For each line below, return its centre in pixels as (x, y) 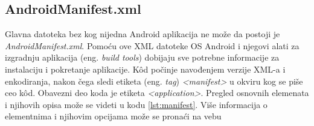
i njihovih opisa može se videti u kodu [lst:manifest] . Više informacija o (136, 104)
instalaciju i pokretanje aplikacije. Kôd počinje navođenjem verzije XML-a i (145, 69)
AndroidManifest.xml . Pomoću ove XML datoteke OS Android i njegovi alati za (152, 45)
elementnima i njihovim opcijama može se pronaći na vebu (113, 116)
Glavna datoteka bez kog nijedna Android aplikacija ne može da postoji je (143, 34)
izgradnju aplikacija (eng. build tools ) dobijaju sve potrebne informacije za (142, 57)
